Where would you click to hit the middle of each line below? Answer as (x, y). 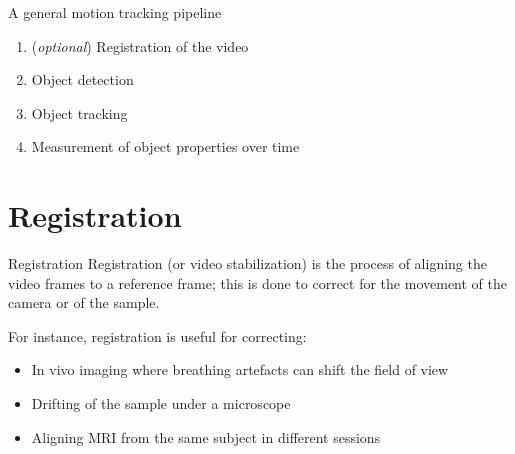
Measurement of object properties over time (165, 146)
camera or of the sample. (84, 302)
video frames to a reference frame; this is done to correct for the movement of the (257, 282)
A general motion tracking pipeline (115, 12)
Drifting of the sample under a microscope (161, 403)
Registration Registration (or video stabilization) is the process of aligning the (247, 263)
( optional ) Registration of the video (140, 45)
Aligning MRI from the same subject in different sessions (206, 436)
